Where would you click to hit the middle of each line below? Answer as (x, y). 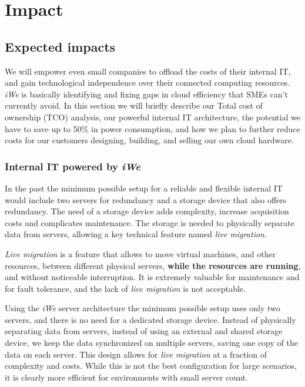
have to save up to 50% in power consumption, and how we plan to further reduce (152, 128)
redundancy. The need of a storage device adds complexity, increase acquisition (147, 211)
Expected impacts (60, 46)
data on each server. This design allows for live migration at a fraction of (136, 354)
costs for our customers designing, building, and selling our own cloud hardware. (149, 140)
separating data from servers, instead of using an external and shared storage (144, 331)
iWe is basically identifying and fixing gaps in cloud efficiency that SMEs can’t (146, 94)
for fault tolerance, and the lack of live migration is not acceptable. (125, 288)
